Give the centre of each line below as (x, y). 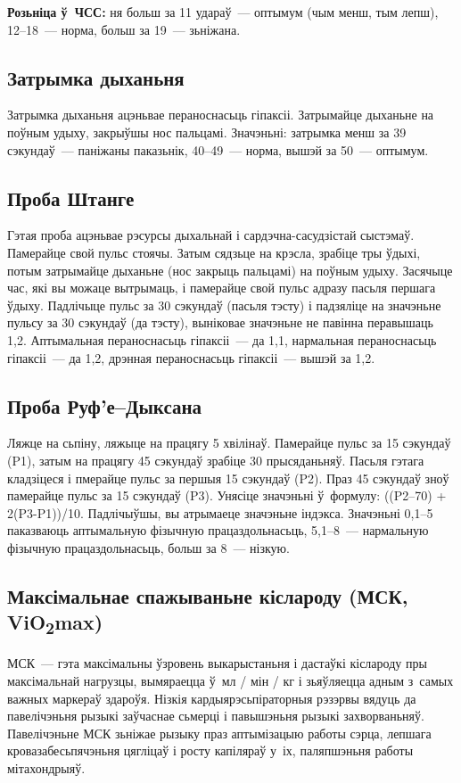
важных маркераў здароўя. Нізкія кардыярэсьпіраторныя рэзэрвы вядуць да (212, 698)
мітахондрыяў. (46, 767)
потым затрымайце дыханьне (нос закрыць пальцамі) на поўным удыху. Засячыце (230, 270)
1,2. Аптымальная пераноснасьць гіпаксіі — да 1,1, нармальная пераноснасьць (222, 339)
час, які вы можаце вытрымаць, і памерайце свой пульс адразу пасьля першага (222, 288)
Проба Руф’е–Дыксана (105, 405)
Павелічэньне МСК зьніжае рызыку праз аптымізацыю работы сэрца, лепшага (219, 733)
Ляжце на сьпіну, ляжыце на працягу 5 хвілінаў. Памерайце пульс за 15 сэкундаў (229, 443)
